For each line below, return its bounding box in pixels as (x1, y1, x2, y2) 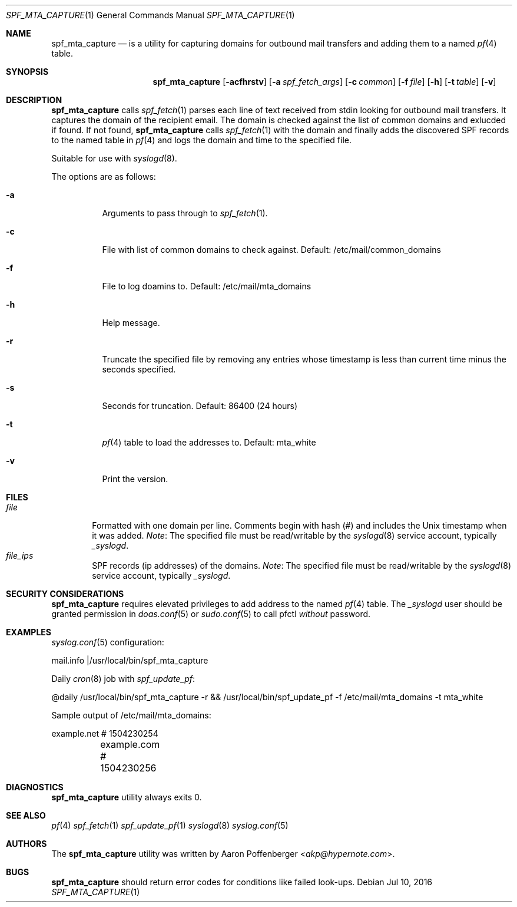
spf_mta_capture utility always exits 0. (51, 792, 202, 802)
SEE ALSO (6, 810, 46, 820)
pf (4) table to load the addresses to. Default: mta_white (102, 437, 316, 447)
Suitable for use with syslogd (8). (51, 153, 177, 163)
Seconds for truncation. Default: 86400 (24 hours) (102, 401, 298, 411)
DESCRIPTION (6, 95, 62, 105)
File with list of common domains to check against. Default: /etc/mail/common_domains (102, 245, 442, 255)
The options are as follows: (51, 171, 156, 182)
